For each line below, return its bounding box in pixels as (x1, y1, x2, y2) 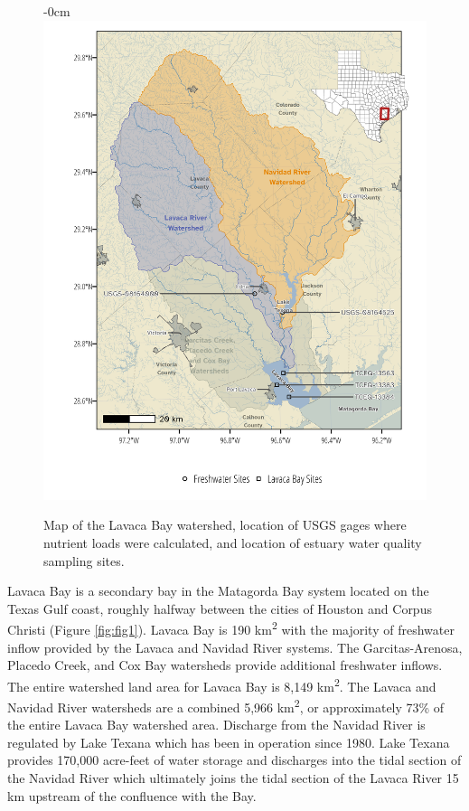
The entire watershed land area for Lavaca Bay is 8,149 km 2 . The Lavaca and (7, 674, 436, 695)
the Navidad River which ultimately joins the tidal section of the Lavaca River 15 (7, 769, 459, 787)
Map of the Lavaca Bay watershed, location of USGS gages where (43, 515, 407, 534)
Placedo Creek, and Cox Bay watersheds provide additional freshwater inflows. (7, 655, 443, 674)
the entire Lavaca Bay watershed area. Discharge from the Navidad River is (7, 715, 426, 734)
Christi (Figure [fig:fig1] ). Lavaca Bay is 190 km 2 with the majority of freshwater (7, 618, 455, 638)
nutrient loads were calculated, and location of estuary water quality (43, 533, 422, 552)
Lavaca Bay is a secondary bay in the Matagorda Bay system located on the (7, 581, 429, 600)
